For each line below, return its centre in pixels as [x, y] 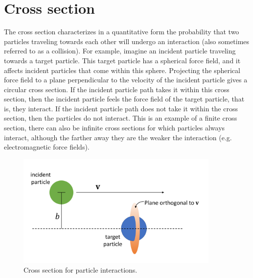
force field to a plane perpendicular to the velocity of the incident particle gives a [126, 80]
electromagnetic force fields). [47, 147]
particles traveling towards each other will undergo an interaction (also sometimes [127, 41]
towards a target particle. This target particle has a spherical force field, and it [122, 60]
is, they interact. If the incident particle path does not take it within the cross [121, 108]
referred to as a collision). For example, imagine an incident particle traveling [120, 51]
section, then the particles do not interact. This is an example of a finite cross [121, 118]
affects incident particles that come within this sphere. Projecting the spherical [122, 70]
